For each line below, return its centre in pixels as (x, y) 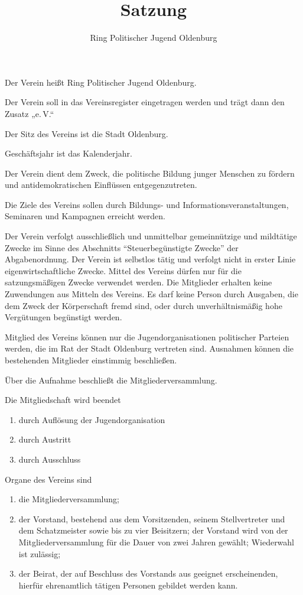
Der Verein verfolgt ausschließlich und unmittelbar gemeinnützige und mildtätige (151, 236)
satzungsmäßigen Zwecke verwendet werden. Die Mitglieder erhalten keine (139, 282)
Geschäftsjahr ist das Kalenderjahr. (69, 153)
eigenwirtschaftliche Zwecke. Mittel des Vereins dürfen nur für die (123, 270)
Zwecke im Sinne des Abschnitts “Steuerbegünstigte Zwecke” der (122, 247)
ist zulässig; (40, 553)
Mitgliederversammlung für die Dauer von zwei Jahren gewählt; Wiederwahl (157, 542)
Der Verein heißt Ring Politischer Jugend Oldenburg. (101, 82)
